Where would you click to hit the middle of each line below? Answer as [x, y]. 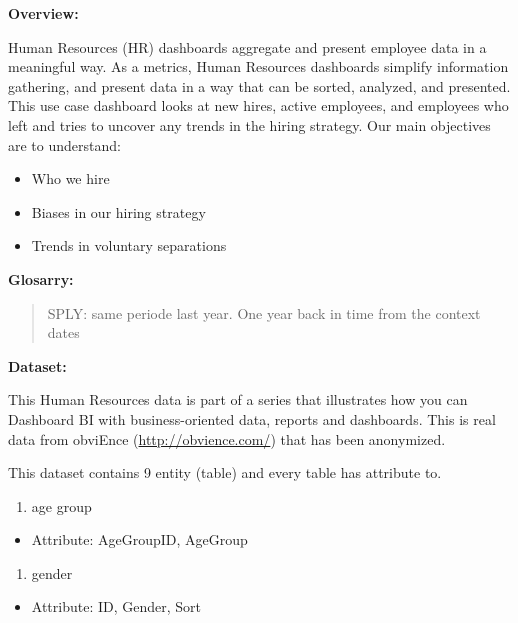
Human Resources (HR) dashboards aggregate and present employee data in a [247, 46]
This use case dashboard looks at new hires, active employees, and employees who [258, 105]
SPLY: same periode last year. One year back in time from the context [264, 312]
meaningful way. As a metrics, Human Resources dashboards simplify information [258, 66]
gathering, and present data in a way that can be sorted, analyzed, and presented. [259, 85]
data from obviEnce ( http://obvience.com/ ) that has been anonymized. [227, 438]
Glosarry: [41, 278]
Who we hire [70, 178]
